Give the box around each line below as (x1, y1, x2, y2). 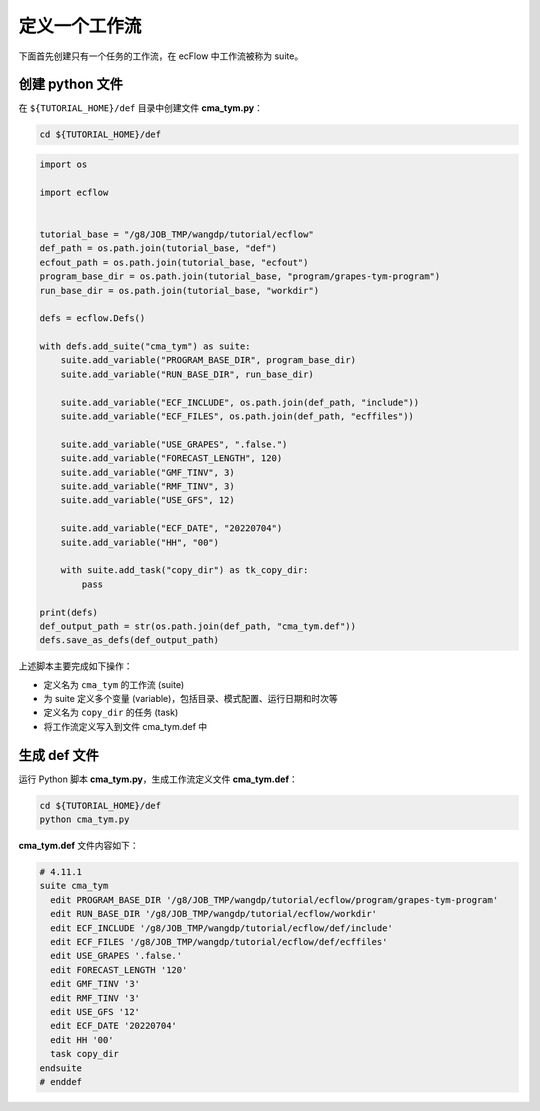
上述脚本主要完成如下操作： (18, 660, 133, 672)
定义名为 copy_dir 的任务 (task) (43, 706, 179, 719)
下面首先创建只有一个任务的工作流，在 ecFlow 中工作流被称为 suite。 (18, 50, 304, 62)
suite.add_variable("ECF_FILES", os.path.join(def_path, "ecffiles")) (60, 411, 415, 422)
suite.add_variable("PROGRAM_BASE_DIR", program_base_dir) (60, 355, 357, 366)
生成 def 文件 (18, 746, 100, 764)
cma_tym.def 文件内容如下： (18, 840, 139, 852)
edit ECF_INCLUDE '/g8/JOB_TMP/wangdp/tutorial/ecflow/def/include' (50, 922, 394, 934)
